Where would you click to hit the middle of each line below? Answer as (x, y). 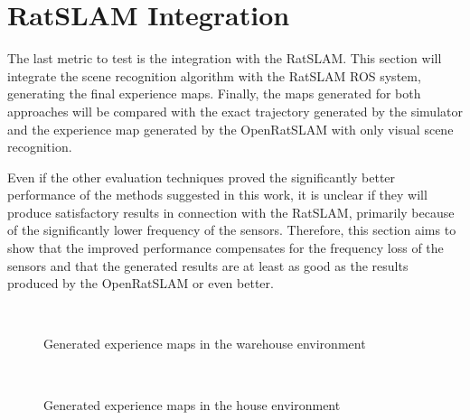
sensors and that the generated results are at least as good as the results (208, 265)
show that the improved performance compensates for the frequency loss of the (226, 248)
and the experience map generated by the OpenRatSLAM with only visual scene (230, 129)
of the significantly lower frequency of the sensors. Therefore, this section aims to (232, 230)
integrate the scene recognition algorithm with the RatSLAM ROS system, (214, 75)
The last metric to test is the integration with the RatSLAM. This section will (225, 58)
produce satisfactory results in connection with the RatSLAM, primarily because (231, 212)
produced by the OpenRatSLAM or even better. (141, 283)
